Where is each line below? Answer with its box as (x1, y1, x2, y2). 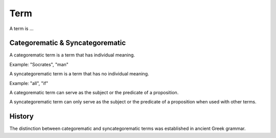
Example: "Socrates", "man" (9, 61, 69, 67)
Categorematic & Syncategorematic (9, 39, 126, 47)
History (9, 112, 34, 121)
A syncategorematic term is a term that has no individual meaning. (9, 71, 149, 77)
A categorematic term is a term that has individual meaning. (9, 52, 135, 58)
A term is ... (9, 25, 34, 32)
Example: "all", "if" (9, 80, 49, 86)
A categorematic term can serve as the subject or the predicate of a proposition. (9, 90, 179, 96)
